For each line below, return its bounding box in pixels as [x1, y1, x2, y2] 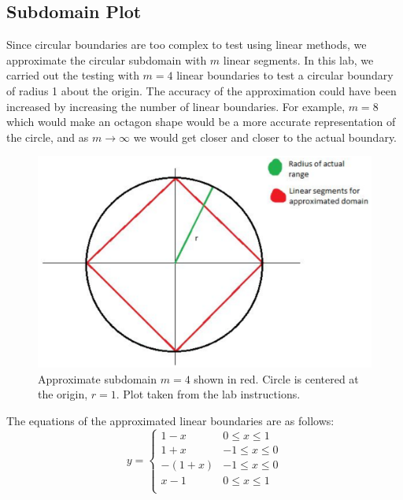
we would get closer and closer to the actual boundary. [133, 128, 397, 145]
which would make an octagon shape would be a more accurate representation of [6, 113, 396, 130]
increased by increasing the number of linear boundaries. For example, [6, 98, 346, 114]
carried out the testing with [6, 67, 139, 83]
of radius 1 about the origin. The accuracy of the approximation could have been [6, 82, 397, 98]
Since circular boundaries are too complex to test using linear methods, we [6, 36, 367, 53]
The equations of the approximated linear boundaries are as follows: [6, 412, 335, 428]
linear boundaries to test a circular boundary [176, 67, 394, 83]
